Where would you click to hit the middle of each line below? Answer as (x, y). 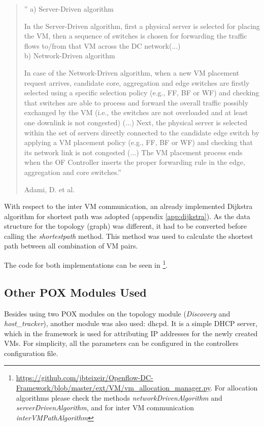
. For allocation (234, 388)
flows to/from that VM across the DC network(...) (102, 45)
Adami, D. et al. (49, 189)
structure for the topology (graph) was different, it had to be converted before (126, 226)
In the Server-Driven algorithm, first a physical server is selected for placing (142, 26)
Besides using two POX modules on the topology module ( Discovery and (117, 313)
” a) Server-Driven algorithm (69, 9)
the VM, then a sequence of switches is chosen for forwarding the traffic (136, 36)
